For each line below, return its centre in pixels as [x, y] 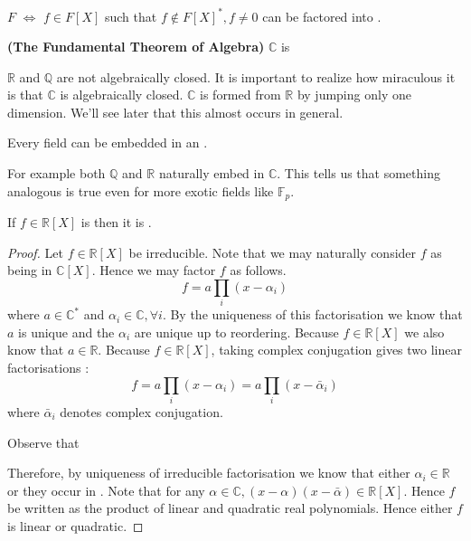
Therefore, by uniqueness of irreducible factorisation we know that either [209, 473]
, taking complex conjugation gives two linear [337, 350]
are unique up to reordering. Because [236, 332]
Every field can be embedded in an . [108, 142]
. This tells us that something [358, 173]
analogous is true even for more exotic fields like [141, 190]
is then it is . [116, 222]
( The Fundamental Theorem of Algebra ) [136, 47]
